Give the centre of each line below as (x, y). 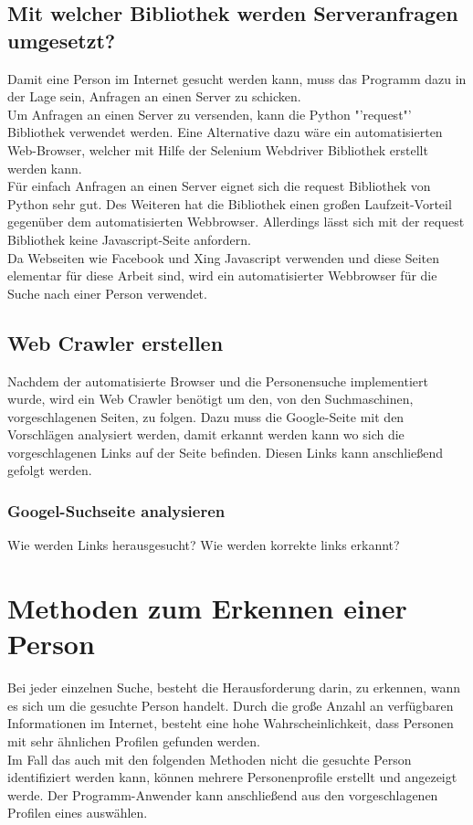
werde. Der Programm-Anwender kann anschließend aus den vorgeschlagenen (223, 794)
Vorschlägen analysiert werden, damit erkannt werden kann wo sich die (206, 434)
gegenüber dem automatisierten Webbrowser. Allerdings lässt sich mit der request (236, 222)
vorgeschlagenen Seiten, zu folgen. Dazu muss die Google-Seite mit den (206, 416)
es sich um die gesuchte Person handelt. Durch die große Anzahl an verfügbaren (231, 705)
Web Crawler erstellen (116, 342)
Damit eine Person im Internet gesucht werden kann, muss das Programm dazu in (237, 78)
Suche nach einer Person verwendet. (107, 293)
